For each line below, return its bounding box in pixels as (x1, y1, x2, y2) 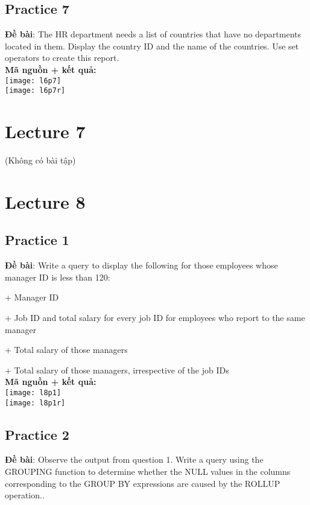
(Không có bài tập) (5, 154, 76, 167)
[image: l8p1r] (5, 398, 66, 407)
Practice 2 (5, 425, 69, 443)
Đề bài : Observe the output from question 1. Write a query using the (5, 453, 264, 466)
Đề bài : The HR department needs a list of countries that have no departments (5, 28, 302, 40)
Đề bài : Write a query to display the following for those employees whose (5, 259, 278, 272)
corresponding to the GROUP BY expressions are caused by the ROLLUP (5, 477, 280, 489)
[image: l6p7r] (5, 86, 66, 95)
